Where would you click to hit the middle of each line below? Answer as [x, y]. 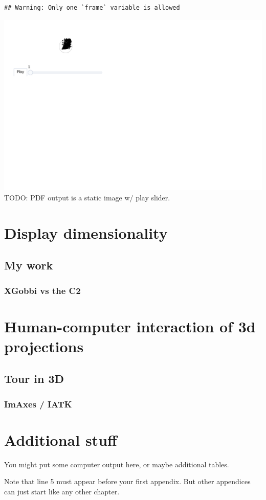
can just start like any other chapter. [62, 491]
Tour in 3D [34, 379]
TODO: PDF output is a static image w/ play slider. [87, 197]
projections [44, 346]
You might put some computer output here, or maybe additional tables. [117, 464]
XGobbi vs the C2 [42, 290]
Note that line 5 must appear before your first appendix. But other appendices [127, 481]
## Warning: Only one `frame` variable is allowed [92, 8]
